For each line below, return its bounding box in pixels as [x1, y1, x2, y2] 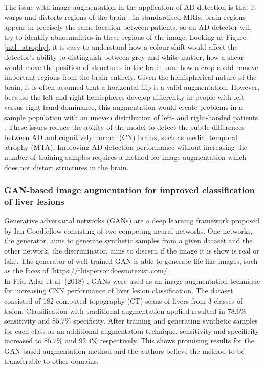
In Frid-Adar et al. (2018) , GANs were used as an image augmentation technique [4, 275, 260, 286]
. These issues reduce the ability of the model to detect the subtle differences [4, 122, 245, 132]
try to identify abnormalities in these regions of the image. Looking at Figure [4, 31, 246, 42]
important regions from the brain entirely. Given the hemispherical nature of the [4, 72, 257, 82]
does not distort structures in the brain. [4, 162, 129, 172]
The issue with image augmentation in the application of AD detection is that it [4, 2, 256, 12]
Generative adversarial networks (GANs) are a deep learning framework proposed [4, 215, 260, 226]
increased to [4, 335, 42, 346]
